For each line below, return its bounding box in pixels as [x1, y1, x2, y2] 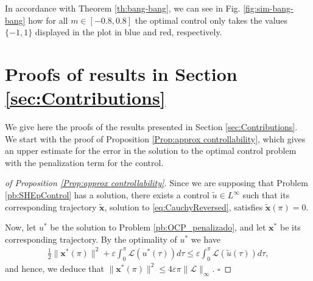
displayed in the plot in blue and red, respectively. [35, 26, 222, 38]
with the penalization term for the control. [5, 156, 164, 168]
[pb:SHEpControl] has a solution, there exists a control [5, 189, 209, 201]
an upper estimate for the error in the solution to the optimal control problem [5, 144, 297, 157]
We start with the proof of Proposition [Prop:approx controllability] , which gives [5, 132, 306, 145]
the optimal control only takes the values [135, 13, 288, 26]
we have [191, 232, 221, 245]
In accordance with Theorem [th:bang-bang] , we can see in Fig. [5, 2, 241, 14]
